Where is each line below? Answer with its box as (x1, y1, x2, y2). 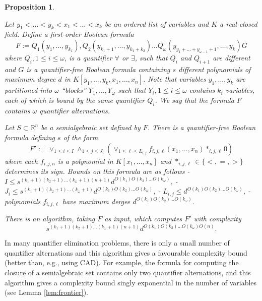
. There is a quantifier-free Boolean (147, 122, 256, 133)
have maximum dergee (62, 196, 130, 206)
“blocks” (61, 85, 86, 95)
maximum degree (5, 74, 56, 84)
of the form (63, 132, 98, 142)
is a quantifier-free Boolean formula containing (26, 64, 170, 74)
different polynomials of (178, 64, 251, 74)
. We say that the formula (155, 94, 234, 105)
